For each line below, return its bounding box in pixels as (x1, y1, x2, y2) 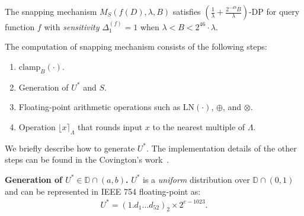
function (5, 20, 35, 33)
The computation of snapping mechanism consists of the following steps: (5, 40, 267, 53)
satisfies (172, 5, 201, 17)
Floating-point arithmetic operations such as (18, 101, 181, 113)
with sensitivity (44, 20, 100, 33)
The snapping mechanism (5, 5, 97, 17)
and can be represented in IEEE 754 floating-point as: (5, 185, 201, 197)
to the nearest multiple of (152, 120, 245, 133)
